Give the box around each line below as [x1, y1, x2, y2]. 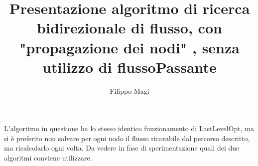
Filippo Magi [110, 85, 149, 96]
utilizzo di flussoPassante [42, 56, 217, 77]
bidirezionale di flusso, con [37, 17, 222, 38]
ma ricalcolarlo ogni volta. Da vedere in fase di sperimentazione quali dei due [4, 143, 240, 153]
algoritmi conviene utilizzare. [4, 153, 92, 163]
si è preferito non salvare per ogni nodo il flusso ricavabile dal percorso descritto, [4, 133, 250, 143]
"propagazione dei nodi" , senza [19, 37, 240, 57]
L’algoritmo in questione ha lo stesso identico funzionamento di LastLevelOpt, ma [4, 123, 254, 134]
